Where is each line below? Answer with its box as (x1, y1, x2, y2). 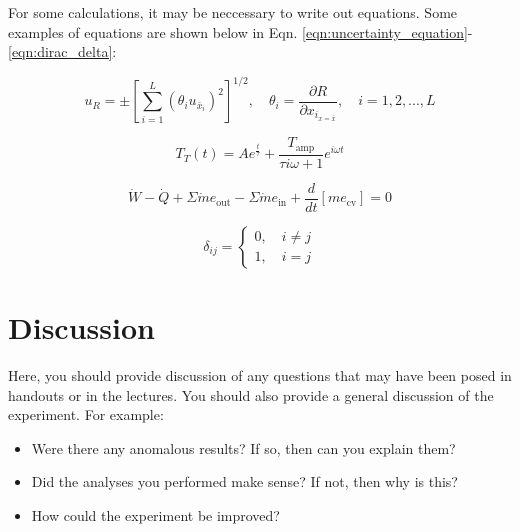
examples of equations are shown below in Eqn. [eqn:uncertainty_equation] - (8, 21, 473, 42)
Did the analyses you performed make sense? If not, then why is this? (31, 471, 458, 492)
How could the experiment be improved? (31, 504, 280, 525)
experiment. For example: (8, 404, 164, 425)
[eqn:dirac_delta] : (8, 41, 117, 62)
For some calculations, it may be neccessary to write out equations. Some (8, 2, 458, 22)
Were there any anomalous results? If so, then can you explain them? (31, 437, 456, 458)
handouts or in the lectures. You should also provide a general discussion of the (8, 384, 494, 405)
